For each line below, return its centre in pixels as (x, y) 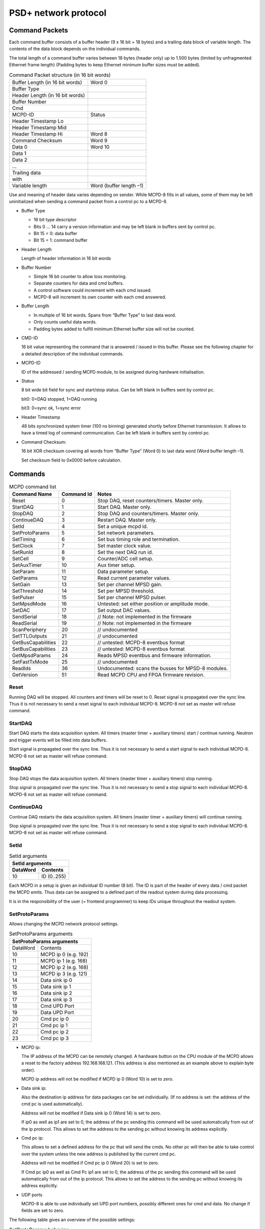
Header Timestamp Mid (39, 128)
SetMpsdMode (29, 604)
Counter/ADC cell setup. (125, 558)
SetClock (23, 546)
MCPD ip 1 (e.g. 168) (64, 961)
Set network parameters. (126, 532)
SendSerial (25, 616)
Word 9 (99, 140)
